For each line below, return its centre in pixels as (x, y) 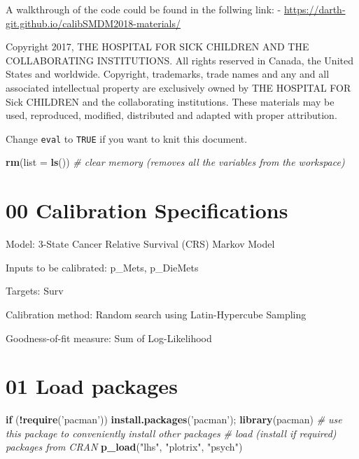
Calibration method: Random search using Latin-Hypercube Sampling (156, 314)
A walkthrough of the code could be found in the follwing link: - (143, 9)
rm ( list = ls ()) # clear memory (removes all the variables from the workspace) (175, 162)
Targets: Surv (35, 291)
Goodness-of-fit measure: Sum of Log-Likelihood (109, 338)
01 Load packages (92, 386)
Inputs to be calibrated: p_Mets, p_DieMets (102, 267)
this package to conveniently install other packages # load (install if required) (171, 433)
